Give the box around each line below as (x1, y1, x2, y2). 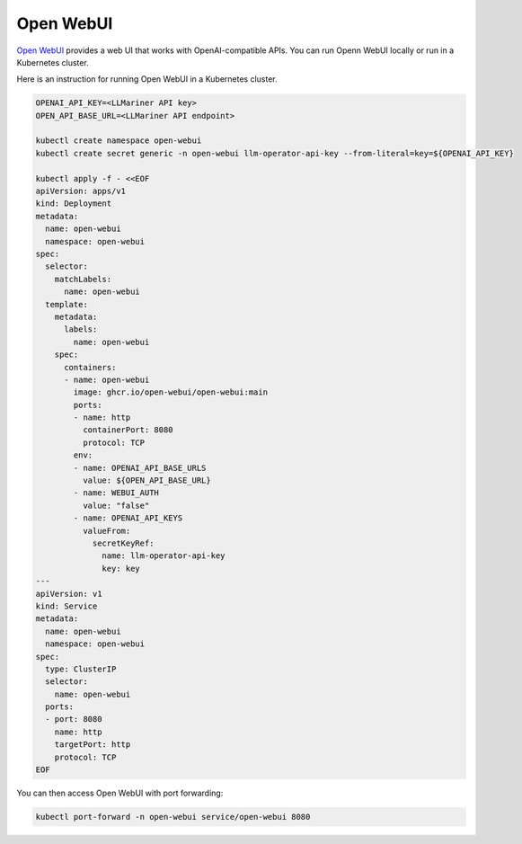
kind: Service (35, 600, 98, 611)
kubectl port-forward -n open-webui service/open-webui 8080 (35, 812, 311, 822)
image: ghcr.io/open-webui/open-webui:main (73, 387, 269, 397)
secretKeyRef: (92, 537, 155, 548)
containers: (64, 362, 117, 372)
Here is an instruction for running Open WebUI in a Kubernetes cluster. (16, 74, 278, 84)
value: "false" (82, 500, 150, 511)
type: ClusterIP (45, 663, 117, 674)
